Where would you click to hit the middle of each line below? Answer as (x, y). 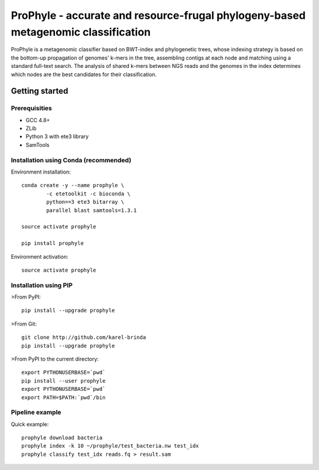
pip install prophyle (53, 243)
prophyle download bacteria (62, 438)
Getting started (40, 91)
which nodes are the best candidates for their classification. (84, 74)
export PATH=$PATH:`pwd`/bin (64, 397)
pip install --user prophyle (64, 381)
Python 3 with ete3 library (57, 136)
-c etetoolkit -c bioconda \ (89, 194)
